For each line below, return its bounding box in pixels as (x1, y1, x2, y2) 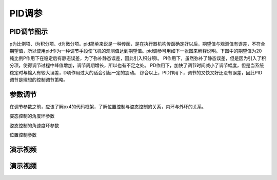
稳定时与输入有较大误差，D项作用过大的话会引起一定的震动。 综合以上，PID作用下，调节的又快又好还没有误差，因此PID (9, 69, 263, 75)
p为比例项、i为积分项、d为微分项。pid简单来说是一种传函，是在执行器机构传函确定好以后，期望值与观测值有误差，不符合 (9, 41, 266, 47)
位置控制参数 (9, 132, 37, 138)
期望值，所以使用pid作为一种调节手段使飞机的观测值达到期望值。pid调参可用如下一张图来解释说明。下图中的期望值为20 (9, 48, 262, 54)
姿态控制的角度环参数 (9, 113, 55, 119)
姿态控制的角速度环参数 (9, 122, 59, 128)
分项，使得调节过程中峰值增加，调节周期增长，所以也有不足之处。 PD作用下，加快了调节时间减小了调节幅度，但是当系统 (9, 62, 264, 69)
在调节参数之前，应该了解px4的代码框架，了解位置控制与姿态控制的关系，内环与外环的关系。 (9, 103, 206, 110)
